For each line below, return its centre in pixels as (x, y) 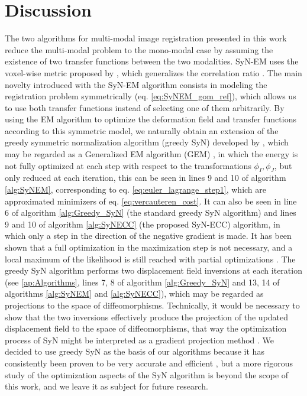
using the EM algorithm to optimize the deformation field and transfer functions (151, 119)
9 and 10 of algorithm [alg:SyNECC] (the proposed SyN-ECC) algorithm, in (143, 224)
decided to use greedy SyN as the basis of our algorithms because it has (135, 351)
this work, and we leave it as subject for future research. (106, 386)
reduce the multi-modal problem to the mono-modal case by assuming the (139, 49)
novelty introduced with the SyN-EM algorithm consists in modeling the (136, 84)
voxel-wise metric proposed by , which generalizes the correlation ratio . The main (153, 72)
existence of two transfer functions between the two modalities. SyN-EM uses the (152, 61)
